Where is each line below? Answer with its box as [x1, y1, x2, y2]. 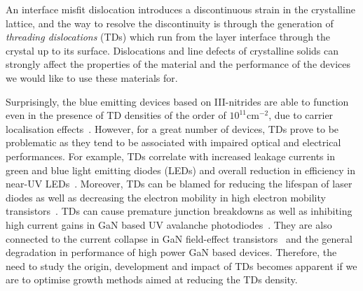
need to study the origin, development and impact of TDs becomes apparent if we [6, 258, 357, 273]
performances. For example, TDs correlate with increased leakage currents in [6, 148, 335, 163]
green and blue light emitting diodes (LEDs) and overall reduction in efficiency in [6, 162, 356, 177]
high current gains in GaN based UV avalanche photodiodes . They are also [6, 217, 332, 232]
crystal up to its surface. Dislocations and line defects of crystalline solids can [6, 43, 339, 57]
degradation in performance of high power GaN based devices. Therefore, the [6, 245, 337, 260]
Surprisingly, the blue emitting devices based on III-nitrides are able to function [6, 94, 349, 108]
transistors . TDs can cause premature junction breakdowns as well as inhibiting [6, 204, 352, 218]
